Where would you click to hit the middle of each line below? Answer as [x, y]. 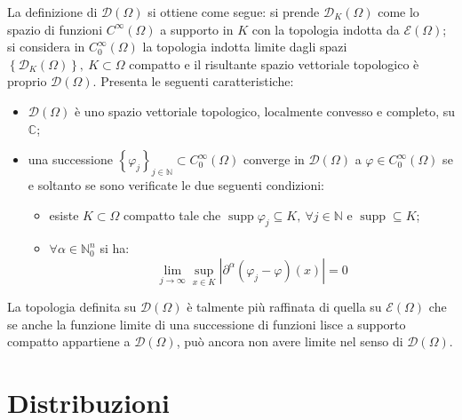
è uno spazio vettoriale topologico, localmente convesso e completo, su [265, 111]
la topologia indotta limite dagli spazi [245, 47]
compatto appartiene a [69, 341]
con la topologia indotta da [326, 29]
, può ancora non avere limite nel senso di [290, 341]
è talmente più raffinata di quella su [284, 307]
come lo [398, 12]
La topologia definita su [72, 307]
